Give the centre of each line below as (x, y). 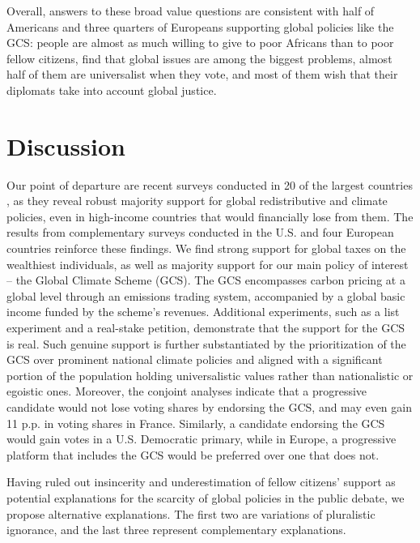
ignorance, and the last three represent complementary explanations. (176, 530)
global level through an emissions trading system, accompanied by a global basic (206, 295)
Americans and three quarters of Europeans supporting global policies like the (200, 26)
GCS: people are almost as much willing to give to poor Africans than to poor (200, 43)
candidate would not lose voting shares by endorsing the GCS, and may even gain (209, 407)
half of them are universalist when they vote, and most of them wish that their (202, 74)
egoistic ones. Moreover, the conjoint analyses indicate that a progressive (187, 391)
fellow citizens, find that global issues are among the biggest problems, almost (199, 58)
